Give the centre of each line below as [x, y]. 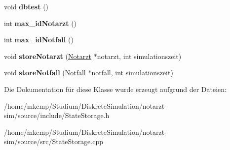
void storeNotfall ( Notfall [45, 73]
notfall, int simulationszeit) [132, 73]
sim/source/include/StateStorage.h [57, 115]
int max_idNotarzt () [40, 23]
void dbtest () [26, 6]
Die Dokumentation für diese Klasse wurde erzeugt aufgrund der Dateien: [115, 89]
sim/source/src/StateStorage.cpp [54, 141]
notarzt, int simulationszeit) [139, 56]
